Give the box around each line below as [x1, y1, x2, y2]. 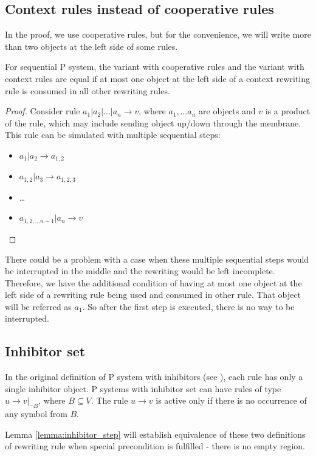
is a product [265, 105, 311, 117]
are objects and [199, 105, 256, 117]
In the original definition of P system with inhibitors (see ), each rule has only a [5, 370, 303, 383]
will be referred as [5, 300, 72, 313]
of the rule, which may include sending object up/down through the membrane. [5, 116, 301, 129]
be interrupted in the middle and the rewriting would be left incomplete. [5, 264, 275, 277]
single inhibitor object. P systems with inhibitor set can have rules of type [5, 382, 281, 395]
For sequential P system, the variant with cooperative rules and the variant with [5, 60, 304, 73]
